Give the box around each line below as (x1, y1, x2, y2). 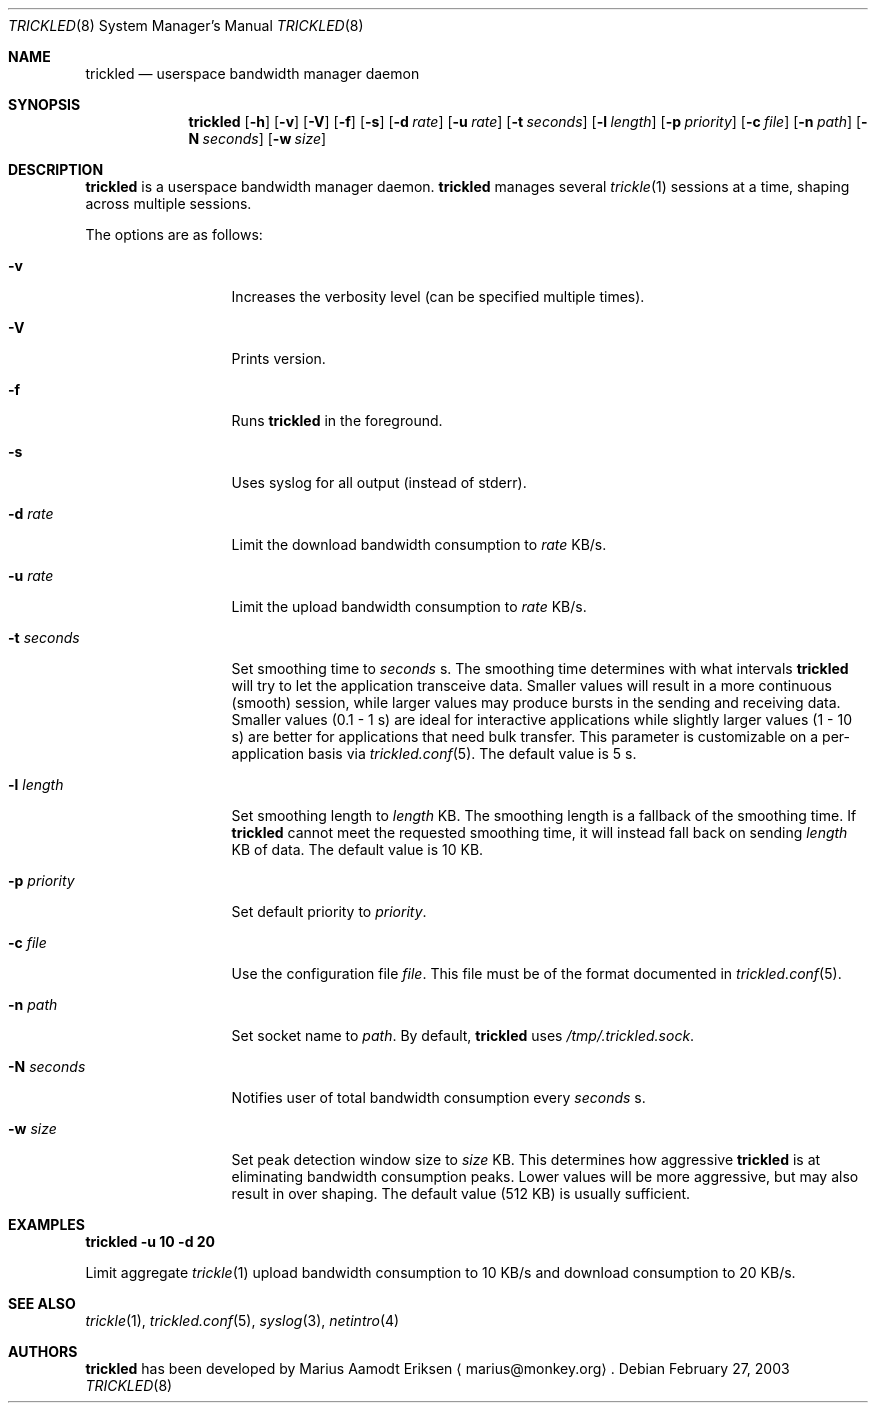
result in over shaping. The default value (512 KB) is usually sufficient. (231, 1185, 691, 1202)
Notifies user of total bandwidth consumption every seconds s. (231, 1089, 646, 1106)
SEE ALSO (8, 1295, 76, 1312)
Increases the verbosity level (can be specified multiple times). (231, 288, 645, 305)
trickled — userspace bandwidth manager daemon (85, 65, 420, 82)
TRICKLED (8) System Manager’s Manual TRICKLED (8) (8, 17, 364, 34)
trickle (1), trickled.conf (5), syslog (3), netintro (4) (85, 1312, 400, 1329)
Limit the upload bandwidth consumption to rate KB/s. (231, 598, 587, 615)
